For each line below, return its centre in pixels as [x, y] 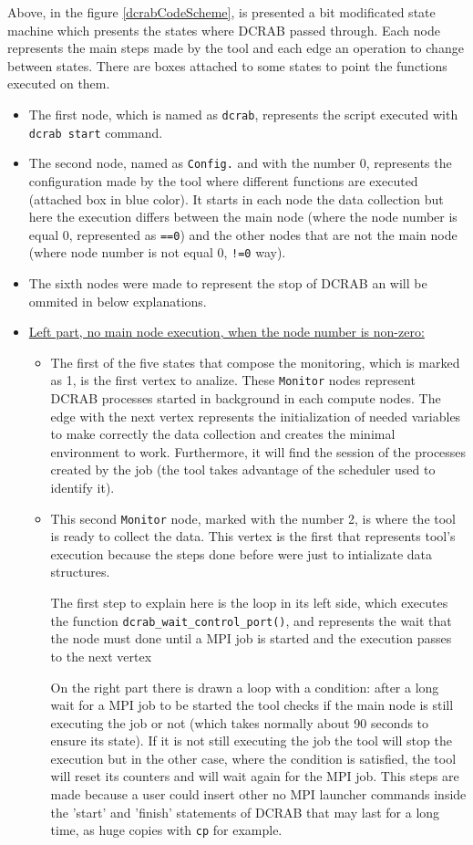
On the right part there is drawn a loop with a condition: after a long [245, 687]
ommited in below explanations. [118, 301]
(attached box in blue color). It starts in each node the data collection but [236, 198]
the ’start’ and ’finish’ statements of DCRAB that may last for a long [245, 812]
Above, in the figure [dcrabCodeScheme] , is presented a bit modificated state [221, 12]
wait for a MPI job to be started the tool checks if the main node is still [252, 705]
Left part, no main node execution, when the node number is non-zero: [226, 332]
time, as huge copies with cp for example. [166, 830]
